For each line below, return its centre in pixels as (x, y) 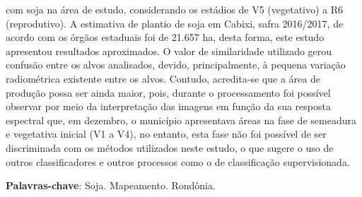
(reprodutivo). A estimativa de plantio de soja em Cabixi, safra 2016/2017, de (175, 23)
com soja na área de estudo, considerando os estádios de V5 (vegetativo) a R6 (175, 9)
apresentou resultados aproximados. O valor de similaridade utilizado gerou (169, 50)
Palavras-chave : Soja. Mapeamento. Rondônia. (111, 185)
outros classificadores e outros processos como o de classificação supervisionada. (178, 161)
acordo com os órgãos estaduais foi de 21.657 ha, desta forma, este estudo (165, 37)
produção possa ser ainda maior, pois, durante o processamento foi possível (168, 92)
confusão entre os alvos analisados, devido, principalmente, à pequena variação (176, 65)
